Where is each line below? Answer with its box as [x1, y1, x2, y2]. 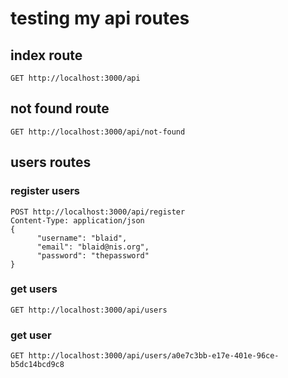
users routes [10, 154, 92, 171]
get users [10, 282, 58, 296]
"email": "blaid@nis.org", [36, 242, 150, 252]
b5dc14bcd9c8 [10, 360, 65, 370]
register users [10, 184, 80, 198]
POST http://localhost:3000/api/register [10, 207, 186, 217]
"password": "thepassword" [36, 250, 150, 261]
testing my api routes [10, 7, 190, 30]
